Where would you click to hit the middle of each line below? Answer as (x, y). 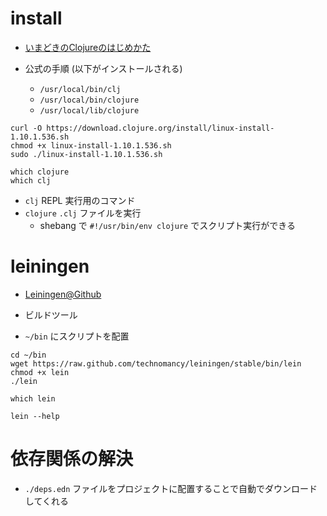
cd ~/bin (28, 355)
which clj (31, 180)
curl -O (26, 128)
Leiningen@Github (63, 294)
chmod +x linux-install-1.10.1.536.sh (91, 145)
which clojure (40, 172)
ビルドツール (51, 314)
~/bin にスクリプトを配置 (77, 336)
